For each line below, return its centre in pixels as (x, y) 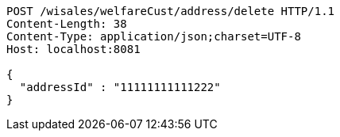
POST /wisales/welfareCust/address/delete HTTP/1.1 (171, 11)
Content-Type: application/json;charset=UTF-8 (154, 36)
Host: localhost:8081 (73, 49)
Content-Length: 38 (67, 24)
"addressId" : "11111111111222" (120, 87)
